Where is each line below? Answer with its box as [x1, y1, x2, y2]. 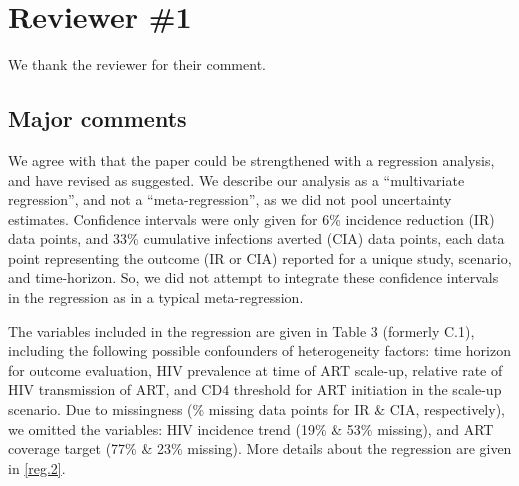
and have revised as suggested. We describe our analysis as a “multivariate [8, 169, 465, 190]
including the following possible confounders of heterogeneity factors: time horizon [8, 340, 511, 361]
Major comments [8, 103, 187, 134]
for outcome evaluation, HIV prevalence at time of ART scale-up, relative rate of [8, 359, 503, 380]
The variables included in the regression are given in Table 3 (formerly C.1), [8, 320, 475, 341]
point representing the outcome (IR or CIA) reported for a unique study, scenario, [8, 247, 512, 268]
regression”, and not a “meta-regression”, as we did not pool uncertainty [8, 189, 452, 210]
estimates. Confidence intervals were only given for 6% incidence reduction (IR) [8, 208, 495, 229]
